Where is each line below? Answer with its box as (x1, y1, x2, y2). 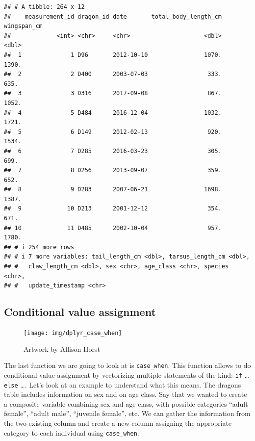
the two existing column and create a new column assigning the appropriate (4, 418, 232, 428)
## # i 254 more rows (4, 243, 75, 251)
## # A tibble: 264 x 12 (4, 3, 85, 10)
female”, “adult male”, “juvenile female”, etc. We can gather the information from (4, 408, 251, 418)
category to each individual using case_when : (4, 427, 139, 438)
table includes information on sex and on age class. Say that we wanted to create (4, 389, 247, 399)
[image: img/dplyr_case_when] (24, 330, 122, 337)
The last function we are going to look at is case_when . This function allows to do (4, 360, 251, 370)
